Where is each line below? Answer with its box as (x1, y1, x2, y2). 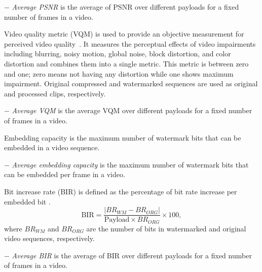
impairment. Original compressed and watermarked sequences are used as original (4, 78, 258, 89)
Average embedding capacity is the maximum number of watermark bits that (12, 159, 249, 169)
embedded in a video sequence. (4, 142, 100, 153)
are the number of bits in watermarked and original (86, 223, 246, 233)
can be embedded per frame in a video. (4, 169, 125, 180)
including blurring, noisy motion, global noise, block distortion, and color (4, 48, 231, 59)
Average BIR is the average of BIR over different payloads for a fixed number (12, 250, 252, 260)
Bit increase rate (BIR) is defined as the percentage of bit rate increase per (4, 186, 237, 196)
